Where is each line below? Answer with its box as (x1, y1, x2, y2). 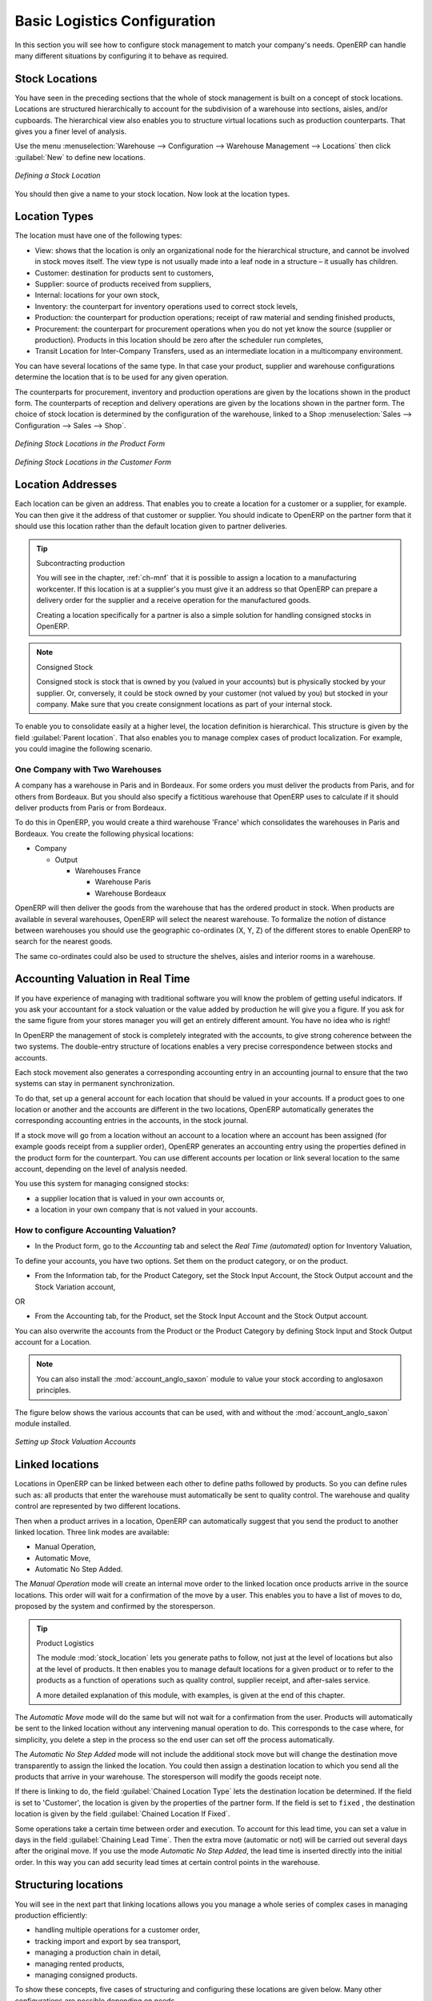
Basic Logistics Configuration (14, 12, 216, 30)
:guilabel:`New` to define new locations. (14, 152, 146, 162)
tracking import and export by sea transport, (34, 1936, 182, 1946)
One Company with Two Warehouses (14, 764, 162, 775)
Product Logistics (36, 1638, 94, 1648)
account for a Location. (14, 1337, 92, 1347)
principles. (36, 1385, 71, 1395)
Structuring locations (14, 1878, 124, 1892)
